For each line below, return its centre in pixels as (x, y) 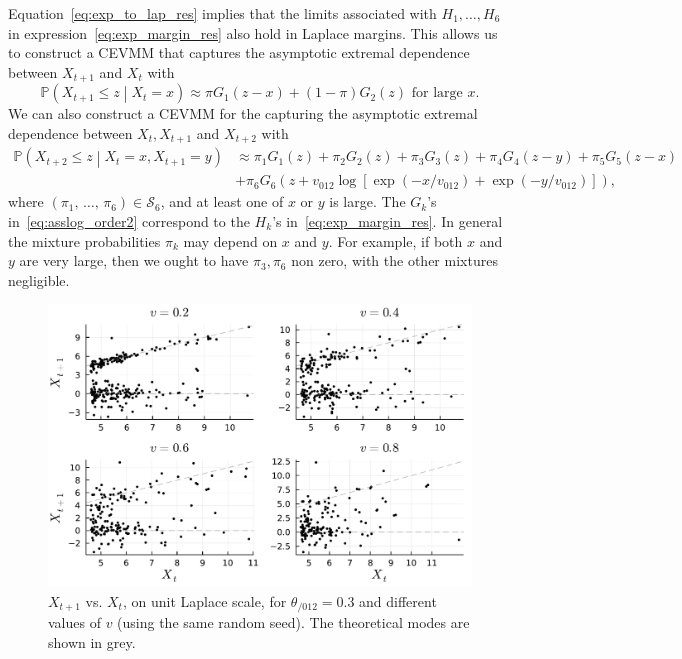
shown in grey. (92, 641)
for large (437, 93)
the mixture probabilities (84, 240)
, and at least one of (222, 201)
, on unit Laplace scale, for (204, 600)
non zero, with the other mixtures (394, 260)
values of (74, 622)
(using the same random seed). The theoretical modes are (293, 622)
